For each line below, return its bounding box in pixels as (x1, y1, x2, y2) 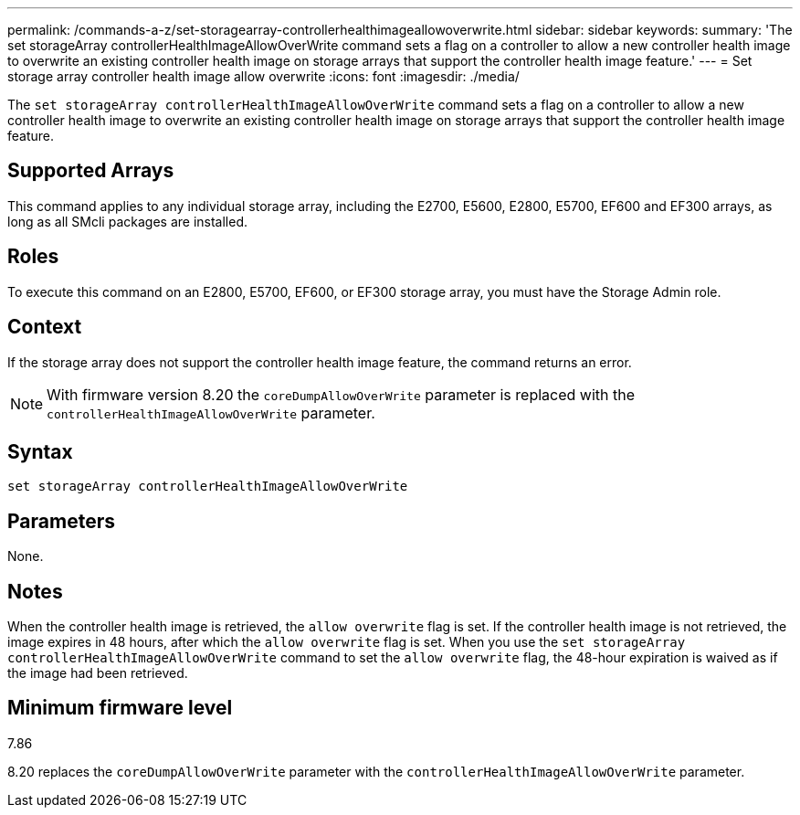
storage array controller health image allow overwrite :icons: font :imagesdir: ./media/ (7, 69, 520, 84)
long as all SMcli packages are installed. (7, 213, 247, 229)
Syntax (7, 439, 73, 463)
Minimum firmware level (7, 696, 233, 720)
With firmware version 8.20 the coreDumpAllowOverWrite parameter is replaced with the (47, 385, 635, 404)
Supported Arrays (7, 159, 174, 183)
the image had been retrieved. (7, 665, 188, 682)
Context (7, 315, 82, 339)
